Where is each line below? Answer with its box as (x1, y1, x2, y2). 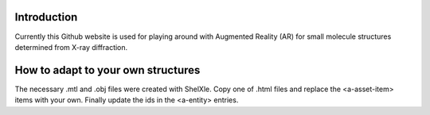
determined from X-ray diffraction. (14, 42, 128, 52)
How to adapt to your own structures (14, 63, 201, 77)
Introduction (14, 10, 78, 24)
